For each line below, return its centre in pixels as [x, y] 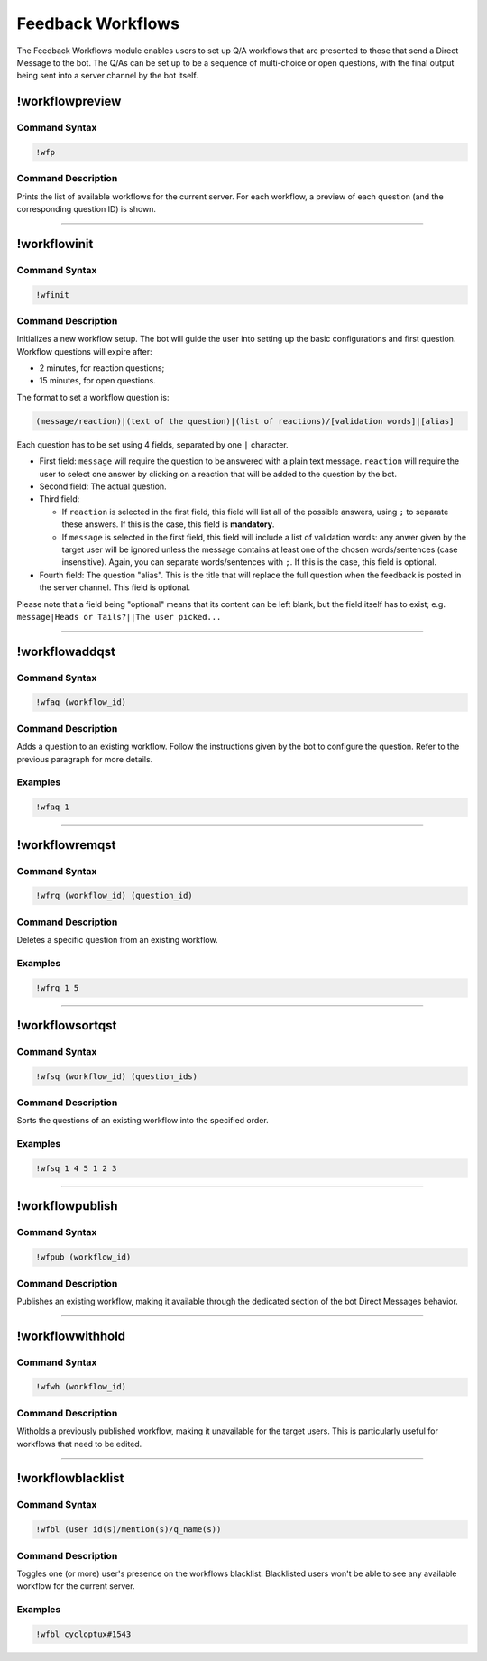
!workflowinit [55, 244]
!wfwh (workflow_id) [81, 1387]
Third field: [60, 499]
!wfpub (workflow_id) [83, 1257]
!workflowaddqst [66, 651]
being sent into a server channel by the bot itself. [107, 76]
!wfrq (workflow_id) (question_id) [114, 896]
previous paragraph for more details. [85, 759]
